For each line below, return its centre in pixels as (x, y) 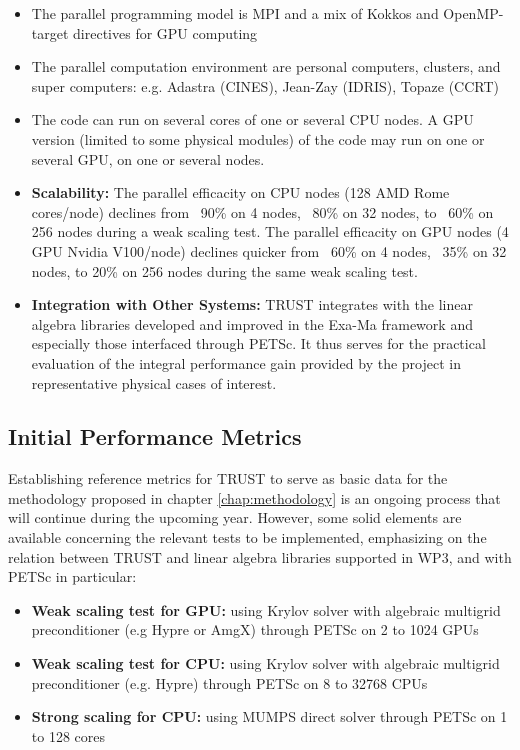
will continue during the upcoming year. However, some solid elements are (235, 517)
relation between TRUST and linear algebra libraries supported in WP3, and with (260, 556)
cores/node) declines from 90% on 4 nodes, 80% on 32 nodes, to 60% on (262, 211)
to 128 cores (68, 735)
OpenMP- (473, 13)
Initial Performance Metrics (155, 436)
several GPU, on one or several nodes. (148, 158)
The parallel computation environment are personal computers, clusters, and (266, 66)
